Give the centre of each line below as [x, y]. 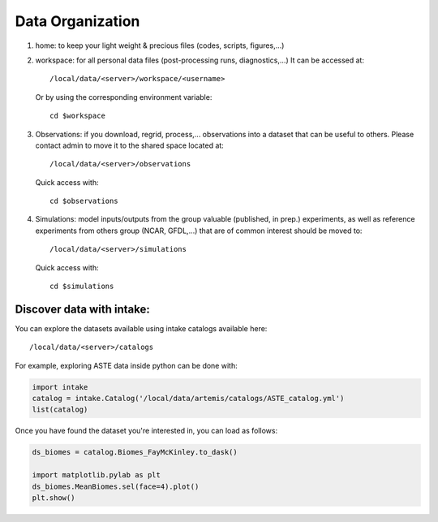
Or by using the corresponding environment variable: [124, 97]
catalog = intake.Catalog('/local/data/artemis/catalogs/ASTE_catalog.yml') [188, 399]
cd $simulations [82, 287]
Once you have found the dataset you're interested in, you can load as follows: [146, 431]
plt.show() [54, 498]
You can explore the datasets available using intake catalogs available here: [141, 328]
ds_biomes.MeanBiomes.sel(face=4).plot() [116, 486]
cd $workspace [77, 116]
